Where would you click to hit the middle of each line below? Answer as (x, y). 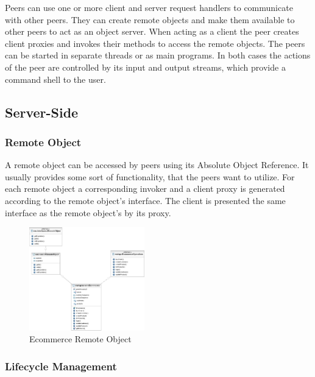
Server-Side (42, 112)
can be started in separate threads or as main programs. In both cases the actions (158, 55)
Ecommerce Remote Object (80, 339)
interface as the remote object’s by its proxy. (88, 212)
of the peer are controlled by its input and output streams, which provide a (145, 67)
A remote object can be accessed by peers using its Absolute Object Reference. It (157, 165)
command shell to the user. (55, 79)
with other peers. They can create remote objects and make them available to (150, 19)
